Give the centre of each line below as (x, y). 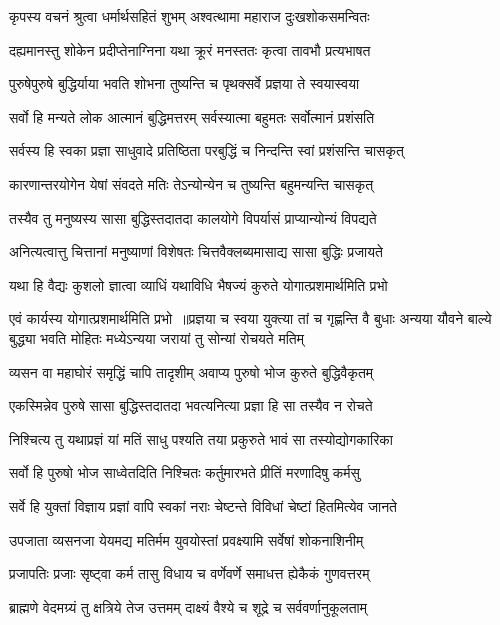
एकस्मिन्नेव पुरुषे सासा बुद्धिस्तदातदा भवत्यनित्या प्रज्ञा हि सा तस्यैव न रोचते (191, 405)
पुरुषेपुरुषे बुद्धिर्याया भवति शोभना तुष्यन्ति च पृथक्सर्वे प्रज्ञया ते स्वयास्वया (184, 83)
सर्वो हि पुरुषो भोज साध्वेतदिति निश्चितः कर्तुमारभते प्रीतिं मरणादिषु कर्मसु (184, 472)
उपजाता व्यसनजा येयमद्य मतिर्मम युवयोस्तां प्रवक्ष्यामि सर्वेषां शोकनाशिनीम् (186, 539)
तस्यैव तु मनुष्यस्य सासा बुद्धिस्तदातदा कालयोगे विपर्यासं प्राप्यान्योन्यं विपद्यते (193, 217)
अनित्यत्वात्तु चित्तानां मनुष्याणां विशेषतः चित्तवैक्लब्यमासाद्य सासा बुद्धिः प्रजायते (196, 251)
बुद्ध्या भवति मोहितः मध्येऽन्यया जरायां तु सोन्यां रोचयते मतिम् (156, 337)
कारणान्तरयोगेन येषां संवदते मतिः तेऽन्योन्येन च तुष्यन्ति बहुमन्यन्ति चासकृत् (191, 183)
